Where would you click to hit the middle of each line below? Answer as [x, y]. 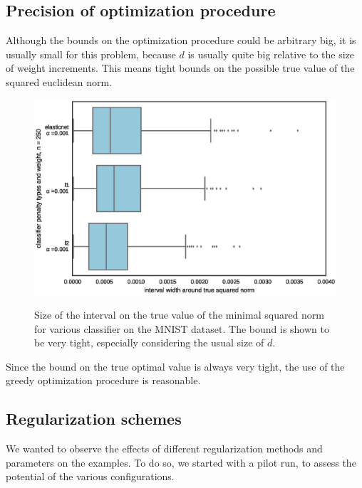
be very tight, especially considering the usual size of [149, 343]
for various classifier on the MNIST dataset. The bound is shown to [182, 328]
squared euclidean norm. [59, 81]
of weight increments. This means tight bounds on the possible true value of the [180, 68]
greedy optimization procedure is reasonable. [103, 380]
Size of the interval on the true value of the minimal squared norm [180, 315]
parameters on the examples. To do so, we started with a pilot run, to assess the [181, 462]
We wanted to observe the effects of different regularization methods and [164, 449]
